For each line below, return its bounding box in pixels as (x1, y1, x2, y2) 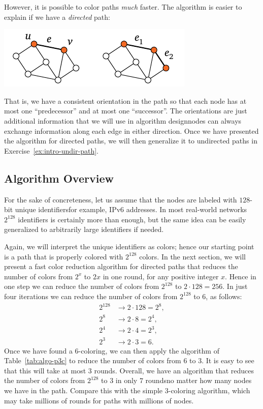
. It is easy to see (202, 355, 254, 366)
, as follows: (206, 290, 242, 301)
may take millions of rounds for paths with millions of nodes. (4, 395, 194, 405)
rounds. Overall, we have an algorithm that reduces (94, 365, 254, 375)
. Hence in (225, 271, 256, 281)
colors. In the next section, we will (139, 251, 246, 261)
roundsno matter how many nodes (145, 375, 252, 386)
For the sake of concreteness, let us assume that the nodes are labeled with (4, 194, 237, 205)
